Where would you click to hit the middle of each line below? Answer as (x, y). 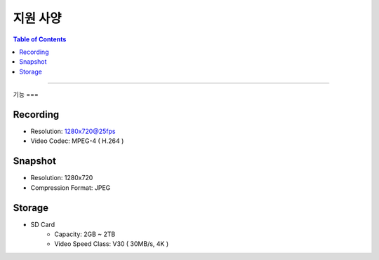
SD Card (43, 224)
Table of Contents (40, 39)
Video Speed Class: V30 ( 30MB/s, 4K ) (112, 244)
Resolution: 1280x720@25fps (73, 131)
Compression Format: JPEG (71, 187)
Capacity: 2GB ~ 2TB (85, 234)
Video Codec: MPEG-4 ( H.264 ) (77, 141)
